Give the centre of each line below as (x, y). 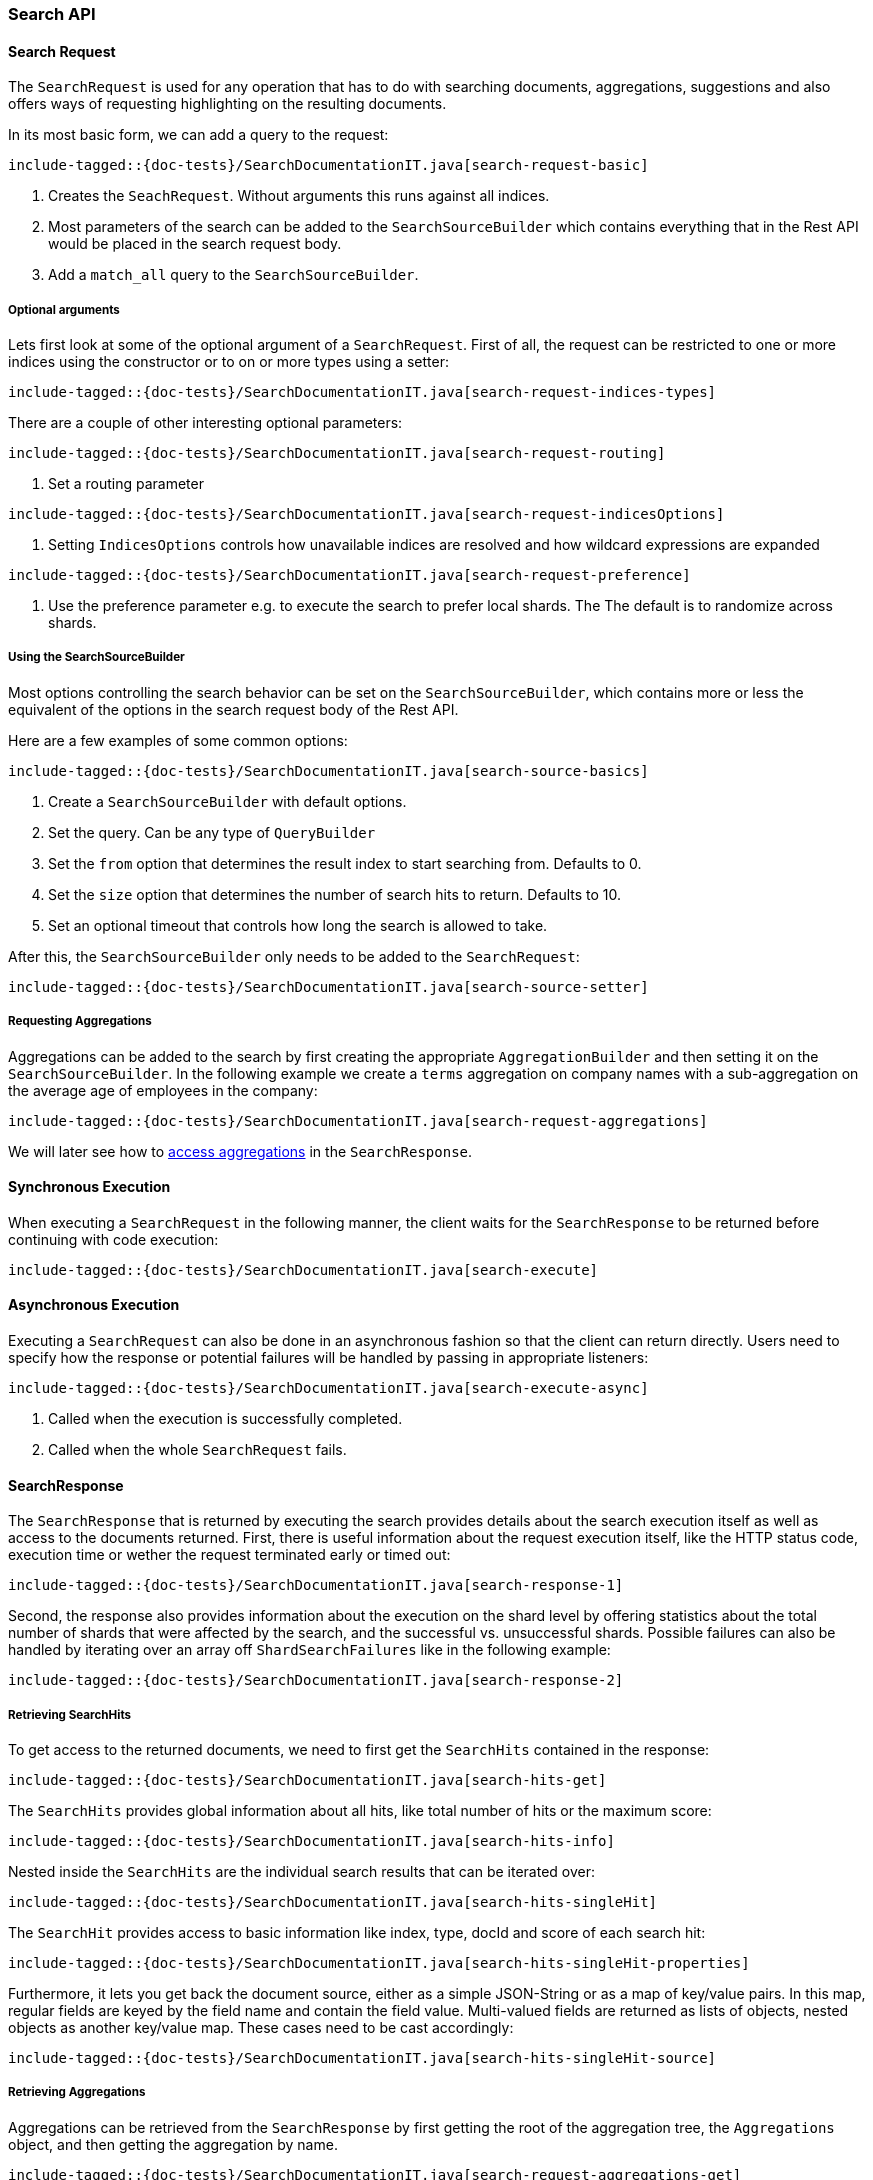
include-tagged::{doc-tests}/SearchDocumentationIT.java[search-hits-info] (311, 1841)
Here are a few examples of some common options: (178, 740)
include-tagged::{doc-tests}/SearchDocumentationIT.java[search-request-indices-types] (362, 392)
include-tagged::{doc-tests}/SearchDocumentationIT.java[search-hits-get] (307, 1780)
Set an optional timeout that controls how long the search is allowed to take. (298, 925)
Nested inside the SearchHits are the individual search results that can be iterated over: (301, 1871)
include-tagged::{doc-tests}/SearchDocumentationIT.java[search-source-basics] (328, 770)
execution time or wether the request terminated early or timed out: (229, 1555)
